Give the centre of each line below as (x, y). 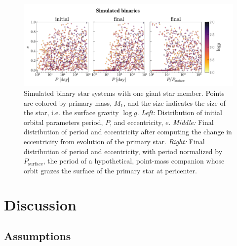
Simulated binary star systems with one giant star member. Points (124, 93)
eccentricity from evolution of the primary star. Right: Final (114, 142)
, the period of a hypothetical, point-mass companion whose (134, 161)
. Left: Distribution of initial (179, 112)
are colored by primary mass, (68, 102)
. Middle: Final (191, 122)
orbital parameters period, (63, 122)
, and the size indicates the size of (174, 102)
